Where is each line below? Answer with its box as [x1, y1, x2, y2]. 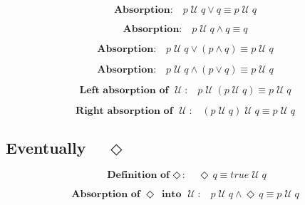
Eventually [6, 137, 86, 159]
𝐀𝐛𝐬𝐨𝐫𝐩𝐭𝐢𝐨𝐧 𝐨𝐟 [71, 189, 140, 200]
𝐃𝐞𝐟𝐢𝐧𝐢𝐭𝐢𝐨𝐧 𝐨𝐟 [107, 170, 170, 181]
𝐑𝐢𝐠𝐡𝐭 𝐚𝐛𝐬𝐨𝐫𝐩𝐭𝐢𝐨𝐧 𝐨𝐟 [76, 106, 173, 116]
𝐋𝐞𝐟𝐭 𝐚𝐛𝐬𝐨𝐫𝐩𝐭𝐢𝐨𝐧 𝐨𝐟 [79, 85, 169, 95]
